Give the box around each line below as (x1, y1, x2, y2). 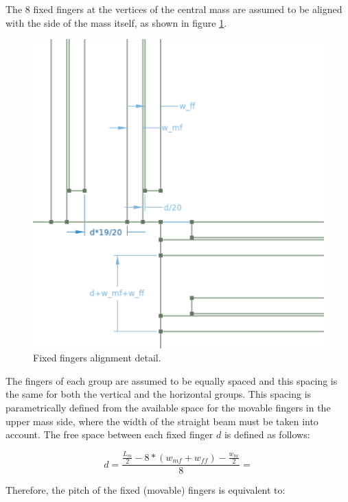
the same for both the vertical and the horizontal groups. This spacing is (5, 387, 312, 401)
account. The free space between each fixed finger (5, 427, 213, 442)
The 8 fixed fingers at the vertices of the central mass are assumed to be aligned (5, 2, 343, 16)
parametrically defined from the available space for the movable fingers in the (5, 401, 331, 414)
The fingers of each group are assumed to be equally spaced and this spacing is (5, 373, 338, 387)
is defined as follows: (224, 427, 310, 442)
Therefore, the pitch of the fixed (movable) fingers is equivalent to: (5, 483, 286, 497)
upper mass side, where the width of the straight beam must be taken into (5, 414, 318, 428)
